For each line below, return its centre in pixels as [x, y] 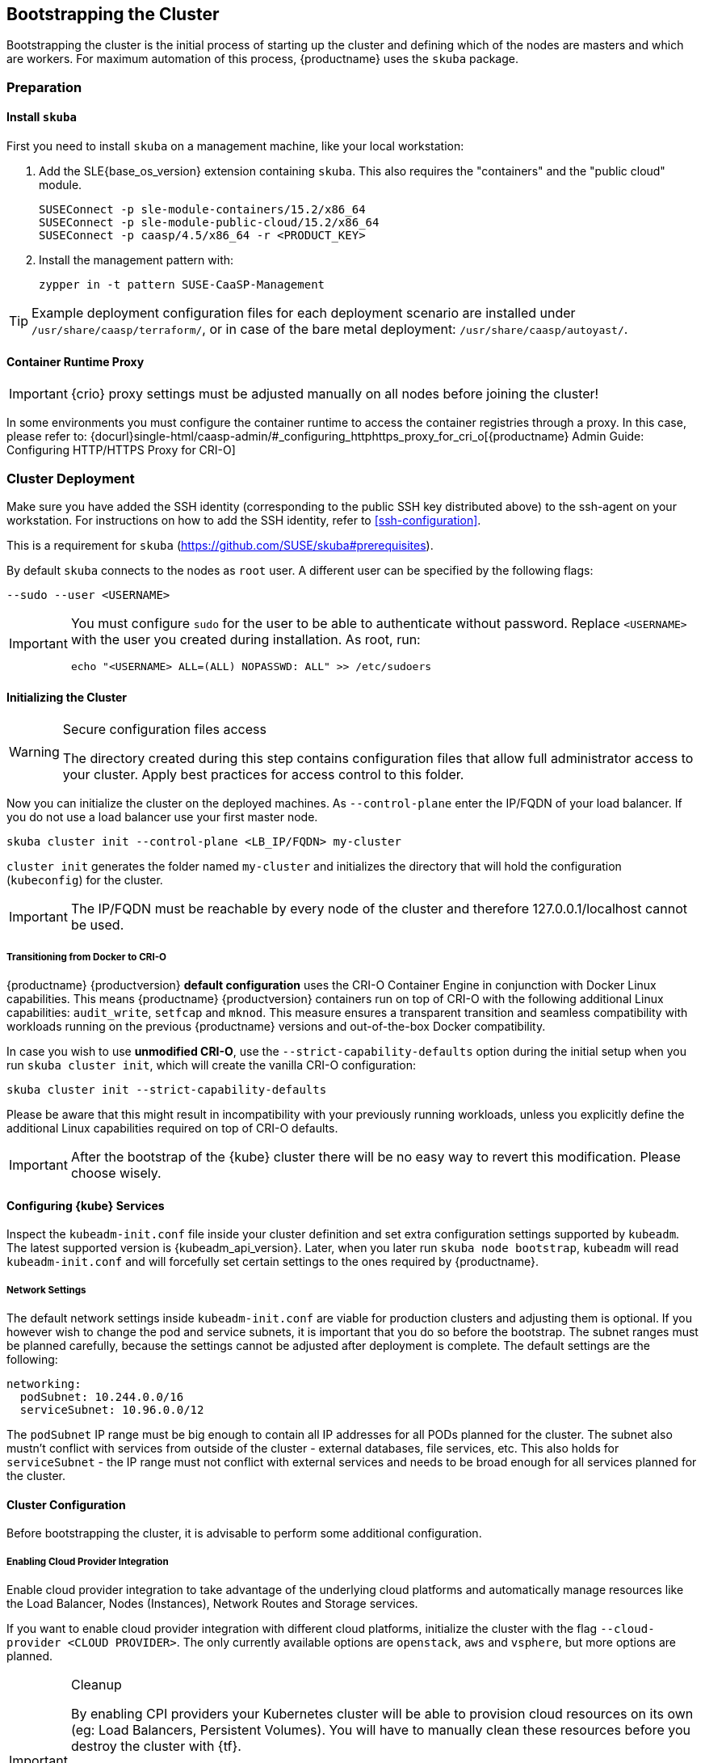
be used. [97, 925]
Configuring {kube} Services [86, 1205]
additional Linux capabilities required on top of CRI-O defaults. [172, 1128]
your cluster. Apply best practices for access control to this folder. [263, 775]
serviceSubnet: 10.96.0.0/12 [112, 1409]
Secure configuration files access [164, 730]
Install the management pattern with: [136, 260]
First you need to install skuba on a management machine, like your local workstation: [235, 146]
